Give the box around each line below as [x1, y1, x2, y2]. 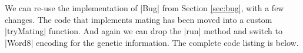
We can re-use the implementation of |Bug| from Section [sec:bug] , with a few [5, 2, 284, 14]
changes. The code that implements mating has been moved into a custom [5, 13, 272, 25]
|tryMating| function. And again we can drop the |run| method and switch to [5, 25, 282, 37]
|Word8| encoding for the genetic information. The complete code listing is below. [5, 36, 299, 48]
